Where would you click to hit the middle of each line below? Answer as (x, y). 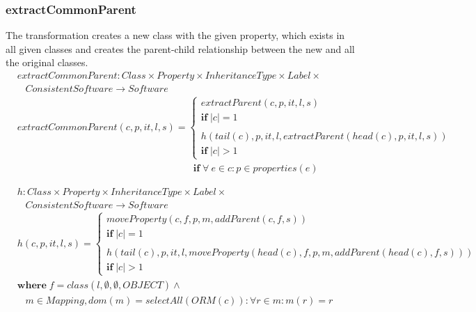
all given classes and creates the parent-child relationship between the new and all (180, 48)
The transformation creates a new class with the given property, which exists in (175, 35)
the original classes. (47, 62)
